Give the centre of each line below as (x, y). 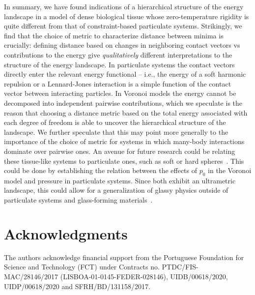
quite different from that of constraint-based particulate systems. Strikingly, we (123, 26)
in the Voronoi (230, 170)
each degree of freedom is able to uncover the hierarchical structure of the (115, 122)
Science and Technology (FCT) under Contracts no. (82, 267)
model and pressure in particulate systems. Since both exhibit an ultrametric (120, 180)
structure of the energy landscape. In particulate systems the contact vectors (119, 64)
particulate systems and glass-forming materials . (78, 200)
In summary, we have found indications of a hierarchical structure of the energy (124, 6)
